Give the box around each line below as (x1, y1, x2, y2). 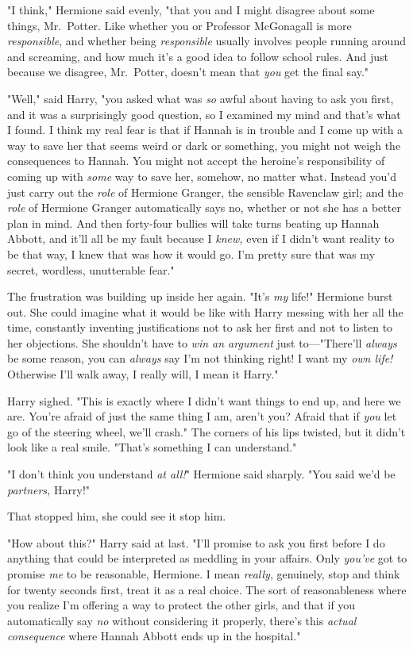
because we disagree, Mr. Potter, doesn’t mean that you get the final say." (7, 63, 369, 80)
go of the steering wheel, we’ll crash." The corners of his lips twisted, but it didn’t (7, 423, 406, 440)
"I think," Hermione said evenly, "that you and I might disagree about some (7, 2, 375, 17)
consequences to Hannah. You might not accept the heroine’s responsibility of (7, 152, 385, 169)
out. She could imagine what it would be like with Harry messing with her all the (7, 303, 403, 320)
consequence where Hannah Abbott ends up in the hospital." (7, 628, 301, 644)
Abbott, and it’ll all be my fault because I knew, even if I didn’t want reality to (7, 230, 395, 247)
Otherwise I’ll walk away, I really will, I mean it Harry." (7, 366, 279, 382)
